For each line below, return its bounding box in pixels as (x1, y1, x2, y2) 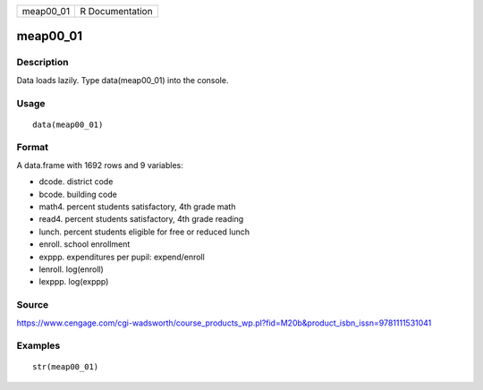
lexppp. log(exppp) (38, 276, 109, 287)
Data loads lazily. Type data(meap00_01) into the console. (16, 74, 229, 85)
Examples (16, 340, 61, 352)
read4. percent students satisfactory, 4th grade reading (38, 214, 244, 225)
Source (16, 299, 49, 311)
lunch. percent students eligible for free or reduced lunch (38, 226, 250, 237)
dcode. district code (38, 176, 114, 187)
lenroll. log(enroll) (38, 264, 105, 275)
